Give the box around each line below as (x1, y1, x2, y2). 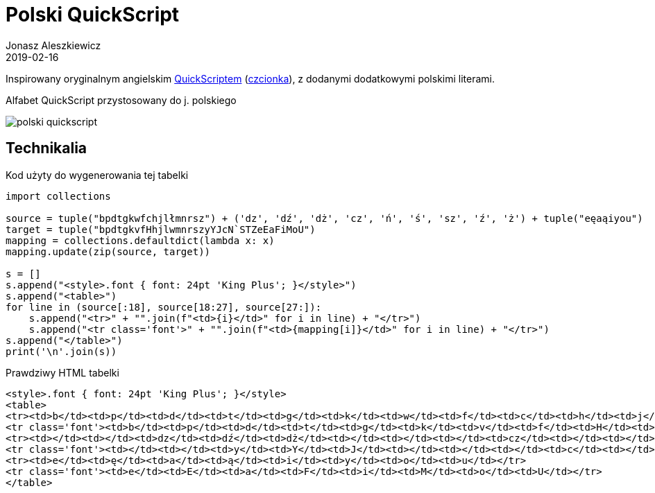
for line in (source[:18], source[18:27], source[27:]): (6, 301, 322, 313)
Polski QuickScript (6, 3, 180, 26)
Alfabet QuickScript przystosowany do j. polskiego (6, 94, 237, 106)
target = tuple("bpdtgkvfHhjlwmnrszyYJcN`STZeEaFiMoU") (6, 223, 316, 235)
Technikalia (6, 139, 87, 157)
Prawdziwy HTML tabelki (6, 366, 119, 379)
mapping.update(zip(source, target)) (6, 245, 211, 257)
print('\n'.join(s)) (6, 345, 117, 357)
